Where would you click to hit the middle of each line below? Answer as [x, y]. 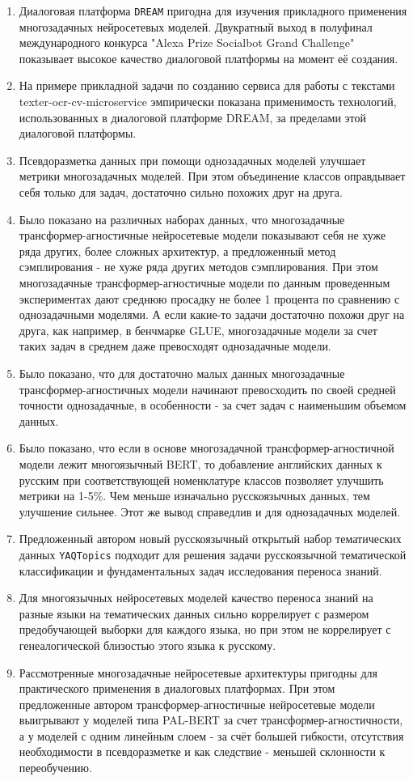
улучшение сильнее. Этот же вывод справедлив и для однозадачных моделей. [210, 511]
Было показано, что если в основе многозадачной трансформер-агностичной [206, 448]
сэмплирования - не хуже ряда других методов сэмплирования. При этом [198, 267]
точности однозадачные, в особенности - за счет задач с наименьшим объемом [213, 405]
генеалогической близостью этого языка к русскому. [147, 645]
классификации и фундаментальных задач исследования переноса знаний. [200, 570]
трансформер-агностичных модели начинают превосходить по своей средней [207, 389]
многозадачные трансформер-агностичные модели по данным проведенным [204, 282]
